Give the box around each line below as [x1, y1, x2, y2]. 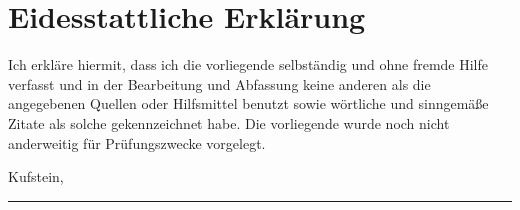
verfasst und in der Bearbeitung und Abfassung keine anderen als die [8, 73, 431, 94]
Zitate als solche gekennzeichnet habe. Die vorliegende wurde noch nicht [8, 112, 450, 133]
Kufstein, [8, 166, 64, 187]
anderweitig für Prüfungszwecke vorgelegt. [8, 132, 266, 153]
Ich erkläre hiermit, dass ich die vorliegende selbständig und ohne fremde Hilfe [8, 54, 489, 75]
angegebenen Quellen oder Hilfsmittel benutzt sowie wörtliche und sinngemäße [8, 93, 489, 114]
